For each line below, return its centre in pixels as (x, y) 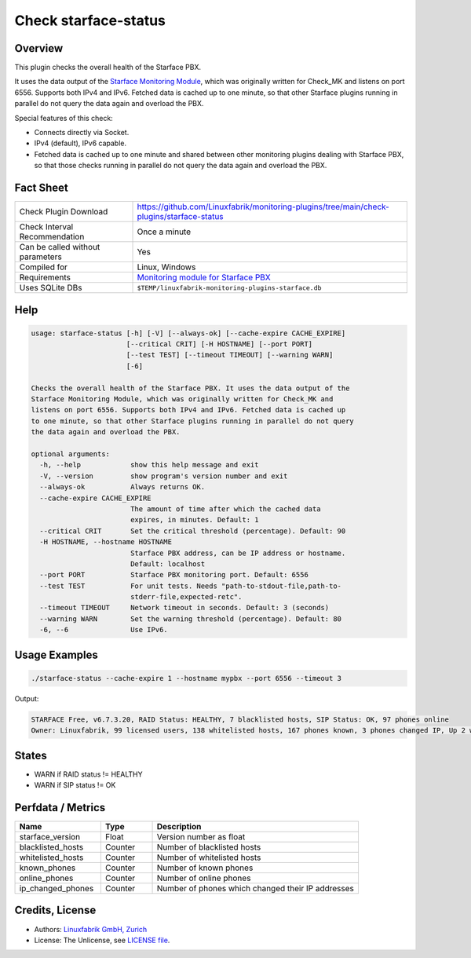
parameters (40, 257)
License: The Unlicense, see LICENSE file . (102, 940)
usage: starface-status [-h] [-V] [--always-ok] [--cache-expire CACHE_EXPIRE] (188, 333)
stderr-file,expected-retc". (186, 597)
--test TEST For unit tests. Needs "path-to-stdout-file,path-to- (190, 586)
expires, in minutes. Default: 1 (194, 520)
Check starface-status (90, 20)
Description (179, 826)
